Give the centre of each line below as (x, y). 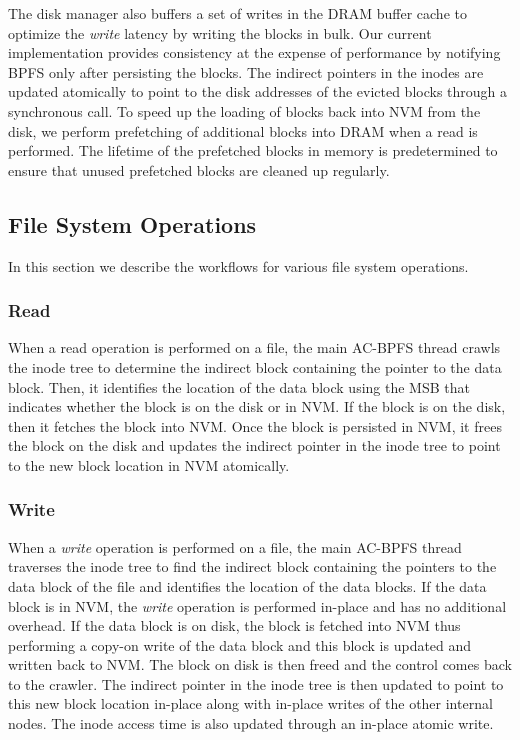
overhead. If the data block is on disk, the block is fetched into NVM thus (234, 625)
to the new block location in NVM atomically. (149, 464)
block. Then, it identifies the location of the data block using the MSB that (239, 386)
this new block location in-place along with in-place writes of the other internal (250, 703)
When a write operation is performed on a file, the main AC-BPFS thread (235, 546)
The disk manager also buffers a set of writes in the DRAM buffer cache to (237, 13)
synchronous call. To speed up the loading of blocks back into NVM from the (244, 110)
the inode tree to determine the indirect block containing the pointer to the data (255, 366)
